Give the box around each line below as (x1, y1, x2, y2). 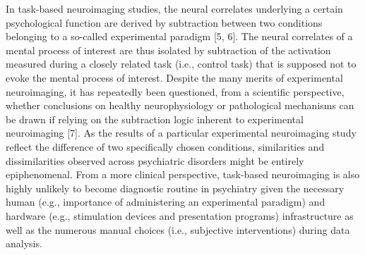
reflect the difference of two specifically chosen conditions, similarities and (6, 139, 325, 154)
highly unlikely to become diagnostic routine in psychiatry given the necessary (6, 180, 345, 195)
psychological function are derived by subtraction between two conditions (6, 15, 323, 30)
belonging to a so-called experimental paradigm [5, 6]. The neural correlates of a (6, 29, 353, 44)
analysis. (6, 236, 42, 251)
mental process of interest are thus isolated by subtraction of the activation (6, 42, 331, 57)
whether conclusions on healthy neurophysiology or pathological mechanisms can (6, 98, 354, 113)
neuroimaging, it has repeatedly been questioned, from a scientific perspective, (6, 84, 345, 99)
